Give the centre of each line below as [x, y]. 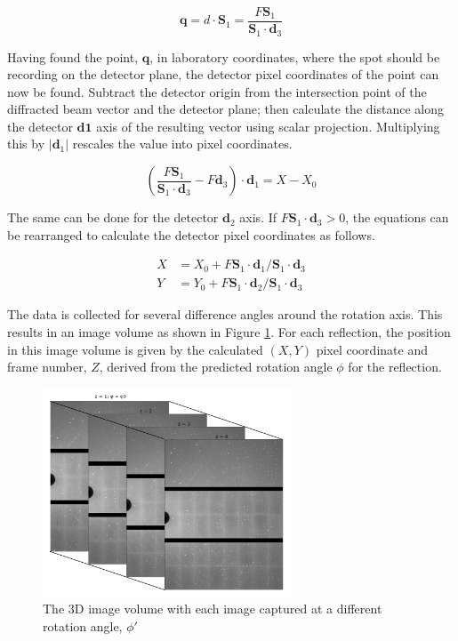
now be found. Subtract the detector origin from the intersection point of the [217, 91]
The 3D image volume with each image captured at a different [213, 609]
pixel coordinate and [372, 349]
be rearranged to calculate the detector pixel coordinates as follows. [191, 234]
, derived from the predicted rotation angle [216, 367]
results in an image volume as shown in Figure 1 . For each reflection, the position [229, 331]
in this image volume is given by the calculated [135, 349]
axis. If [258, 217]
